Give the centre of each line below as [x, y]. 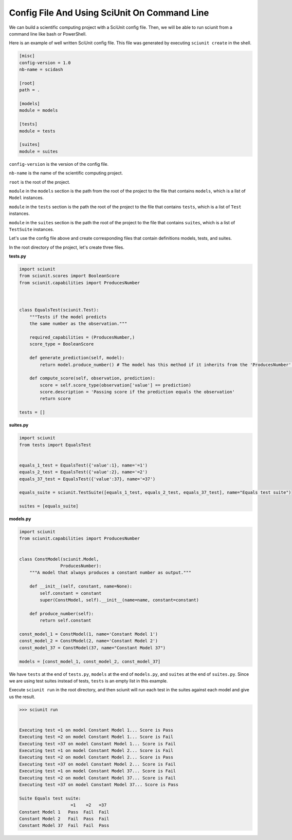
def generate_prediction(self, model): [77, 358]
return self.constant [65, 621]
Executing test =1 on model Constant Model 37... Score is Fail [98, 771]
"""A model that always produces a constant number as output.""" [110, 573]
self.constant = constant [71, 593]
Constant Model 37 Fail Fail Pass [64, 826]
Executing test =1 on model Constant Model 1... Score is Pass [96, 730]
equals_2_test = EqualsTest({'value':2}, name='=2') [83, 472]
